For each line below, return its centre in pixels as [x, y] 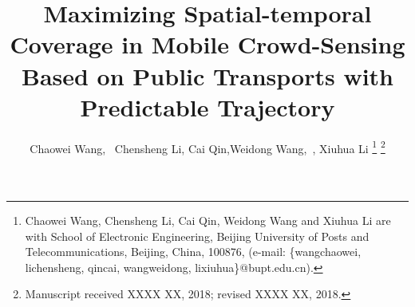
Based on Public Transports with [207, 75]
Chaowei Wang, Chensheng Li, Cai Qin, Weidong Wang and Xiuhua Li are [208, 220]
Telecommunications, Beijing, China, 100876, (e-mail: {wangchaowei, [193, 252]
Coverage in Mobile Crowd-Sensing [207, 44]
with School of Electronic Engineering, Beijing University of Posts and [197, 236]
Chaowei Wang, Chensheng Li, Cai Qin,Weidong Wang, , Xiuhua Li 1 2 [207, 147]
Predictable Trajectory [207, 106]
